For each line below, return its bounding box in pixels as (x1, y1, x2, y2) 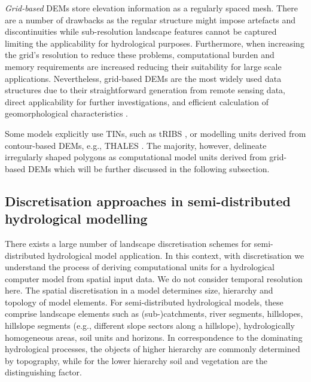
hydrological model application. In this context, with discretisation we (47, 249, 304, 261)
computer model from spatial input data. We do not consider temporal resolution (5, 272, 303, 285)
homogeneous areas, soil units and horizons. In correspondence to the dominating (5, 331, 303, 343)
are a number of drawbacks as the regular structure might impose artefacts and (5, 13, 296, 26)
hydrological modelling (5, 209, 148, 228)
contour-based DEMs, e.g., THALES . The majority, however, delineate (5, 139, 267, 151)
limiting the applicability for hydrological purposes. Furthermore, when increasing (5, 36, 304, 49)
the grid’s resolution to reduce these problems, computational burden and (5, 48, 275, 61)
